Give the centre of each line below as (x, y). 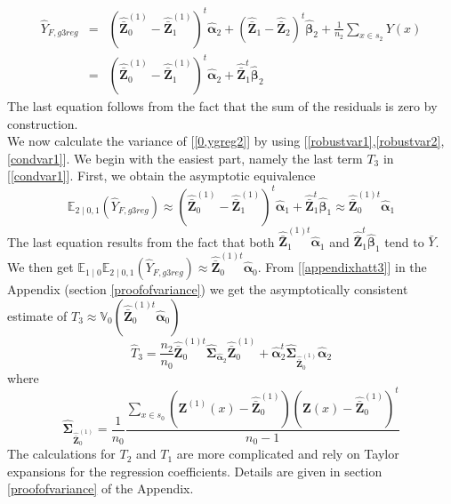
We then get (40, 267)
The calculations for (61, 454)
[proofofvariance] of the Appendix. (101, 488)
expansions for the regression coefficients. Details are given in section (195, 471)
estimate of (37, 315)
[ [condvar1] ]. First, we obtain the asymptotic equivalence (161, 176)
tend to (404, 241)
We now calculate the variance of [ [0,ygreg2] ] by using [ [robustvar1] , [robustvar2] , (226, 141)
